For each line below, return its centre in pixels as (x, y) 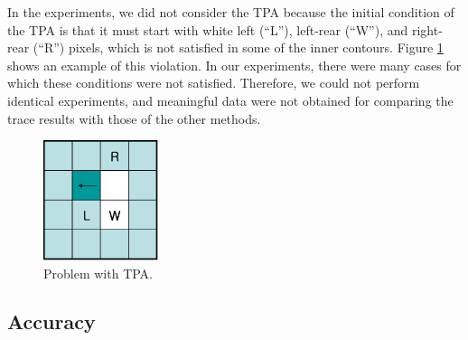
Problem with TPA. (98, 273)
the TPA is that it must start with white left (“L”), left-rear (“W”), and (208, 29)
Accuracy (51, 321)
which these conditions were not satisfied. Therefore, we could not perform (214, 83)
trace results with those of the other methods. (134, 118)
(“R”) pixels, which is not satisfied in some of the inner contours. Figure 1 (238, 47)
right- (427, 29)
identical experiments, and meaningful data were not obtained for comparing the (230, 100)
